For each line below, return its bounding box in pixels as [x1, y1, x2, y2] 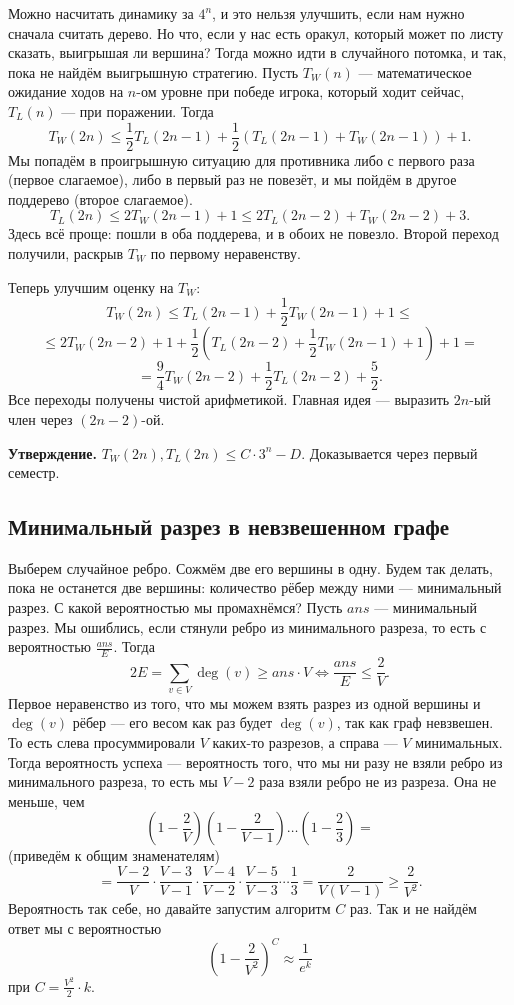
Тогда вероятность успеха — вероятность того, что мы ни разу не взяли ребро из [8, 751, 503, 772]
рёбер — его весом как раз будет [72, 712, 273, 733]
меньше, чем [8, 790, 85, 811]
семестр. [8, 462, 60, 483]
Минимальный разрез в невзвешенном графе [8, 511, 450, 542]
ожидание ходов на [8, 81, 124, 102]
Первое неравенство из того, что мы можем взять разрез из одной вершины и [8, 692, 481, 713]
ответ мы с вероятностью [8, 917, 162, 938]
